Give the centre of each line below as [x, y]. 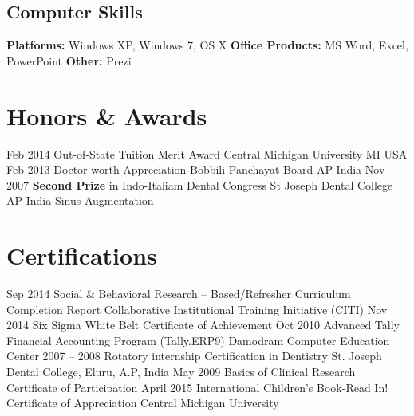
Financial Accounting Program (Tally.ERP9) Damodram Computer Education [198, 340]
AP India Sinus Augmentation [80, 200]
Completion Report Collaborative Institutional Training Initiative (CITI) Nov [197, 309]
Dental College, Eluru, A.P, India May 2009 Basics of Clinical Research [181, 371]
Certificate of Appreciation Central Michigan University [143, 403]
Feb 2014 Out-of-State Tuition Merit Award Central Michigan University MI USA [207, 153]
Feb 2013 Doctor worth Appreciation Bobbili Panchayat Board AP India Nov [196, 169]
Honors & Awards [107, 115]
